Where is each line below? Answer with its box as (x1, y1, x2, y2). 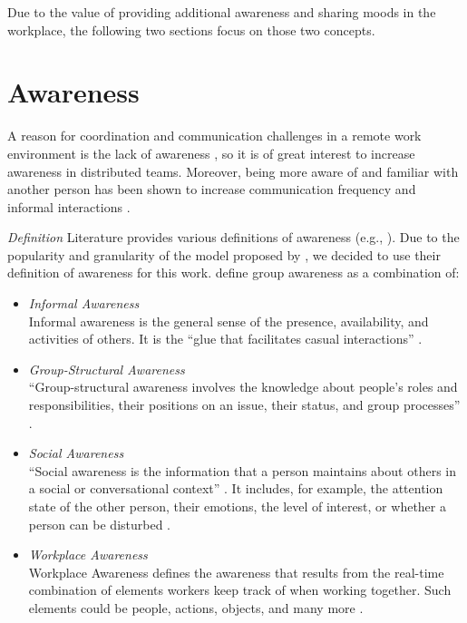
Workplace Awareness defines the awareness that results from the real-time (28, 562, 444, 581)
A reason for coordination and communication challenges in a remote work (7, 126, 422, 145)
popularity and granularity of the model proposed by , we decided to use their (7, 245, 441, 264)
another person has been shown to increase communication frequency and (7, 180, 416, 199)
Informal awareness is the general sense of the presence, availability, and (28, 311, 429, 330)
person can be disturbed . (28, 514, 171, 533)
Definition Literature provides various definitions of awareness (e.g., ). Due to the (7, 228, 460, 247)
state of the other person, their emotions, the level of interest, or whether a (28, 497, 446, 515)
